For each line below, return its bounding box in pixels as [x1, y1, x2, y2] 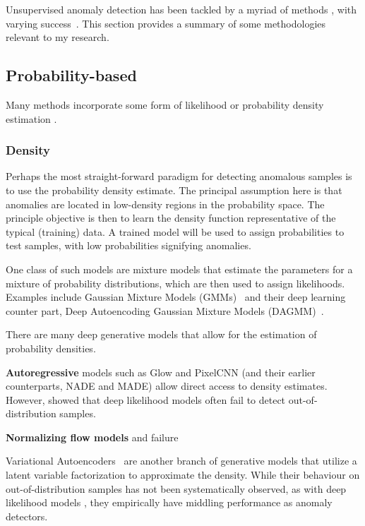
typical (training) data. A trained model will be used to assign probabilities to [6, 224, 345, 239]
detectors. [6, 508, 48, 523]
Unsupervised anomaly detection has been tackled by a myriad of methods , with [6, 2, 357, 16]
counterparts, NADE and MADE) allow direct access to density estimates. [6, 378, 328, 393]
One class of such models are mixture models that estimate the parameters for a [6, 261, 353, 276]
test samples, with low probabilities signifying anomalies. [6, 238, 251, 253]
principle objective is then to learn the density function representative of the [6, 210, 336, 225]
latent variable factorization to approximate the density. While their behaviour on [6, 467, 360, 482]
